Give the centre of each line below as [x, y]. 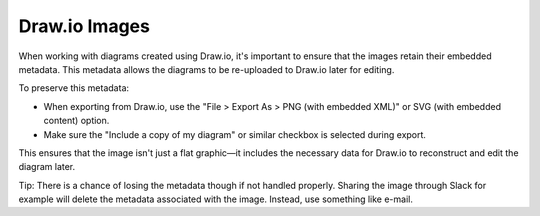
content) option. [76, 121]
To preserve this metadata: [74, 88]
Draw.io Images [84, 26]
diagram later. [47, 167]
